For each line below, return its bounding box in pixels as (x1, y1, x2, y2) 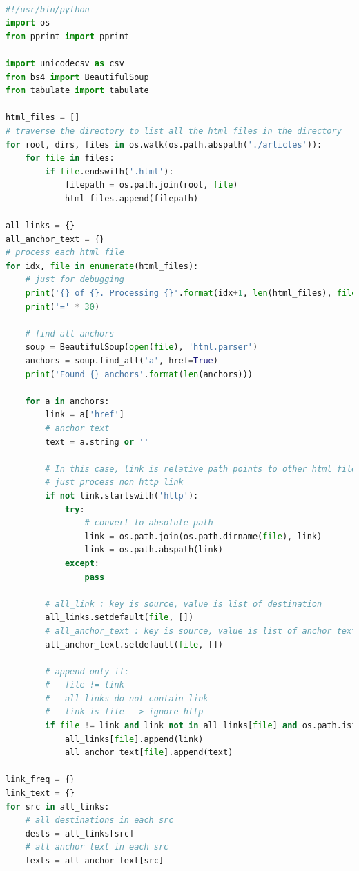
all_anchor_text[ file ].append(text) (64, 748, 233, 758)
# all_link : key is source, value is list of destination (45, 599, 322, 609)
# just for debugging (25, 274, 124, 285)
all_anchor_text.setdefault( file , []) (45, 639, 223, 650)
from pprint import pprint (6, 31, 129, 41)
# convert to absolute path (84, 518, 213, 528)
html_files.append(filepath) (64, 193, 199, 203)
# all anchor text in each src (25, 842, 169, 852)
